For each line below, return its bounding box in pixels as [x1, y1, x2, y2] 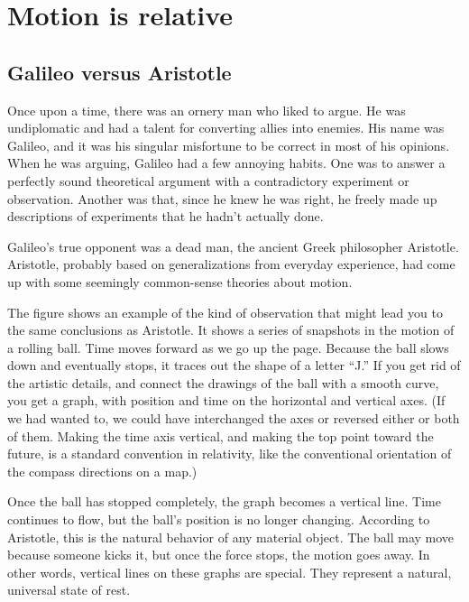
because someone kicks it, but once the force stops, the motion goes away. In [7, 545, 430, 564]
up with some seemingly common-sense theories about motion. [7, 272, 353, 291]
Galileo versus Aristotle [7, 58, 232, 86]
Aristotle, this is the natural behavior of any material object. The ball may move [7, 527, 455, 546]
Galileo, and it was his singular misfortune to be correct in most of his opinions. [7, 135, 450, 154]
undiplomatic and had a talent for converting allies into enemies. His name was [7, 118, 445, 137]
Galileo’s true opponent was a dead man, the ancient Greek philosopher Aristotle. [7, 236, 459, 255]
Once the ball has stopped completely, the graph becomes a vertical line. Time [7, 492, 441, 511]
